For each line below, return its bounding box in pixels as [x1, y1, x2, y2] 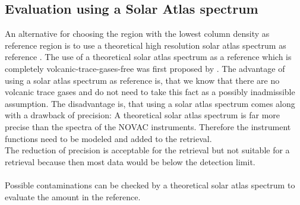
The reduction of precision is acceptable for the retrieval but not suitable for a [5, 144, 290, 156]
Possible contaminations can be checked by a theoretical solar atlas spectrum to [5, 178, 295, 191]
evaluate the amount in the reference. [5, 190, 141, 203]
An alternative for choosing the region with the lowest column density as [5, 27, 270, 40]
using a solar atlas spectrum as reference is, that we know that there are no [5, 74, 280, 86]
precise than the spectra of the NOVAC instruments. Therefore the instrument [5, 120, 291, 133]
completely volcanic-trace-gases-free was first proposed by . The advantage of [5, 62, 285, 74]
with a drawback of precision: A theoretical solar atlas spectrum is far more [5, 109, 280, 121]
